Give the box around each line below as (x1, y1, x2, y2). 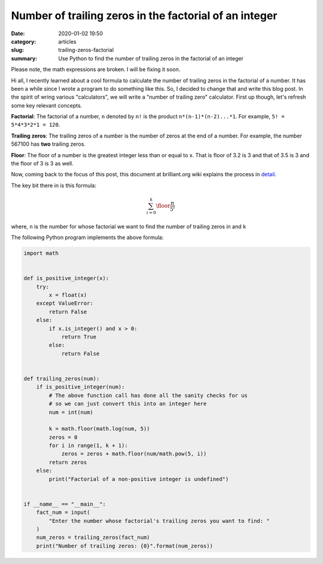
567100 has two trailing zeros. (11, 140, 86, 148)
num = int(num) (48, 409, 94, 415)
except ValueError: (36, 300, 94, 307)
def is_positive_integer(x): (23, 275, 109, 282)
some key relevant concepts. (11, 102, 83, 109)
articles (58, 38, 77, 45)
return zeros (48, 459, 87, 465)
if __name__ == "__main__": (23, 501, 106, 507)
